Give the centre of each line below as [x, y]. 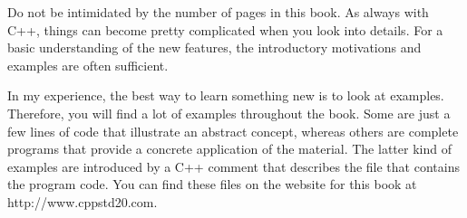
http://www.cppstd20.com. [83, 201]
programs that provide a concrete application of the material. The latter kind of [229, 149]
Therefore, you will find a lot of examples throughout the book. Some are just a [229, 113]
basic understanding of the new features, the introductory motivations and [214, 47]
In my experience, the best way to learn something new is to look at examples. [226, 95]
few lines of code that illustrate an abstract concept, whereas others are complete [233, 131]
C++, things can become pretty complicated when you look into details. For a [225, 29]
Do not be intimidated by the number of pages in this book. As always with [218, 12]
